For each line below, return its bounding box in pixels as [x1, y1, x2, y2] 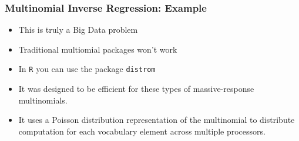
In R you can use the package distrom [18, 63, 156, 75]
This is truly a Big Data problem [18, 23, 138, 36]
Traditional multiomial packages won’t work [18, 43, 177, 55]
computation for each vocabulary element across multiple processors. [18, 125, 266, 137]
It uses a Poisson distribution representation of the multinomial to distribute [18, 114, 295, 126]
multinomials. [18, 94, 68, 106]
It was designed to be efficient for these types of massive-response [18, 82, 254, 95]
